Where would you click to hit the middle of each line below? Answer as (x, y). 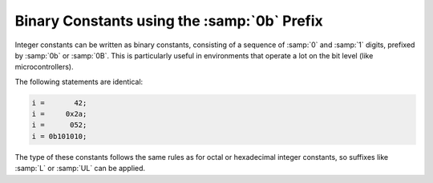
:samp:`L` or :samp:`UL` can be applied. (80, 169)
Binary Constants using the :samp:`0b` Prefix (169, 21)
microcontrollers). (44, 67)
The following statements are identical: (79, 82)
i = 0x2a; (59, 114)
